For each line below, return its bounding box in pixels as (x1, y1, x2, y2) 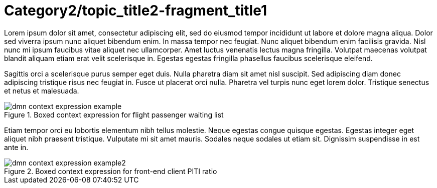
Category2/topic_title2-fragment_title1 (4, 2, 267, 19)
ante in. (4, 142, 29, 151)
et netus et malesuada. (4, 86, 79, 95)
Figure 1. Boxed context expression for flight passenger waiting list (4, 110, 224, 119)
